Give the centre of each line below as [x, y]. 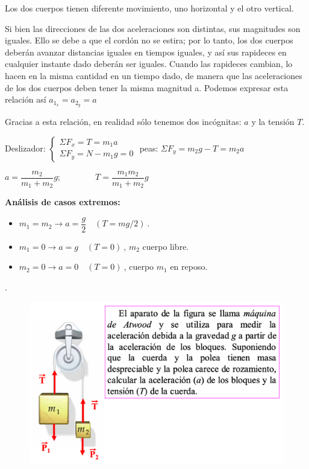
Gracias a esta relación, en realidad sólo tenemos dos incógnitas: [123, 122]
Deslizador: [25, 148]
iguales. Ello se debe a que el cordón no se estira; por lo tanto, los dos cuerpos [149, 40]
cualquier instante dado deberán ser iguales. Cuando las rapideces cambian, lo [149, 64]
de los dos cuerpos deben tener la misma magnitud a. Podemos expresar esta [147, 87]
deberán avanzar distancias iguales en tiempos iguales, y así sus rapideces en [146, 52]
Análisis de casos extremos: [63, 202]
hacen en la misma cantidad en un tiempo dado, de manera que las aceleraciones [154, 75]
